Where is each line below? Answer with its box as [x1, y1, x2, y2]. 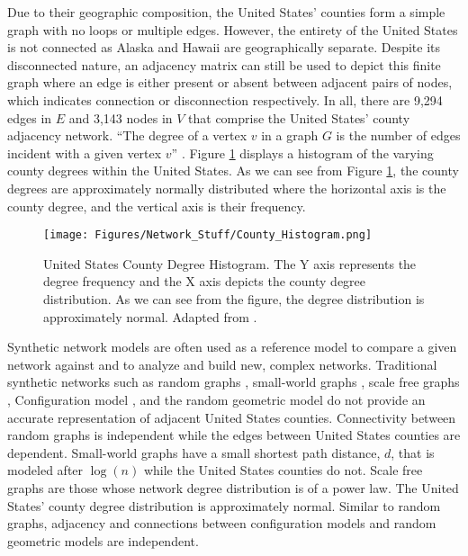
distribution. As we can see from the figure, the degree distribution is [43, 289, 425, 308]
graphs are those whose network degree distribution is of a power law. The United [7, 478, 459, 497]
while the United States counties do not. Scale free [143, 461, 423, 480]
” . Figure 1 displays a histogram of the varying [171, 143, 434, 162]
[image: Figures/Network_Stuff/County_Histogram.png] [43, 229, 373, 242]
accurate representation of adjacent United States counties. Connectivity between [7, 408, 456, 426]
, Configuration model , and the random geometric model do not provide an [7, 390, 426, 408]
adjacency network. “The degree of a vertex [7, 126, 247, 145]
